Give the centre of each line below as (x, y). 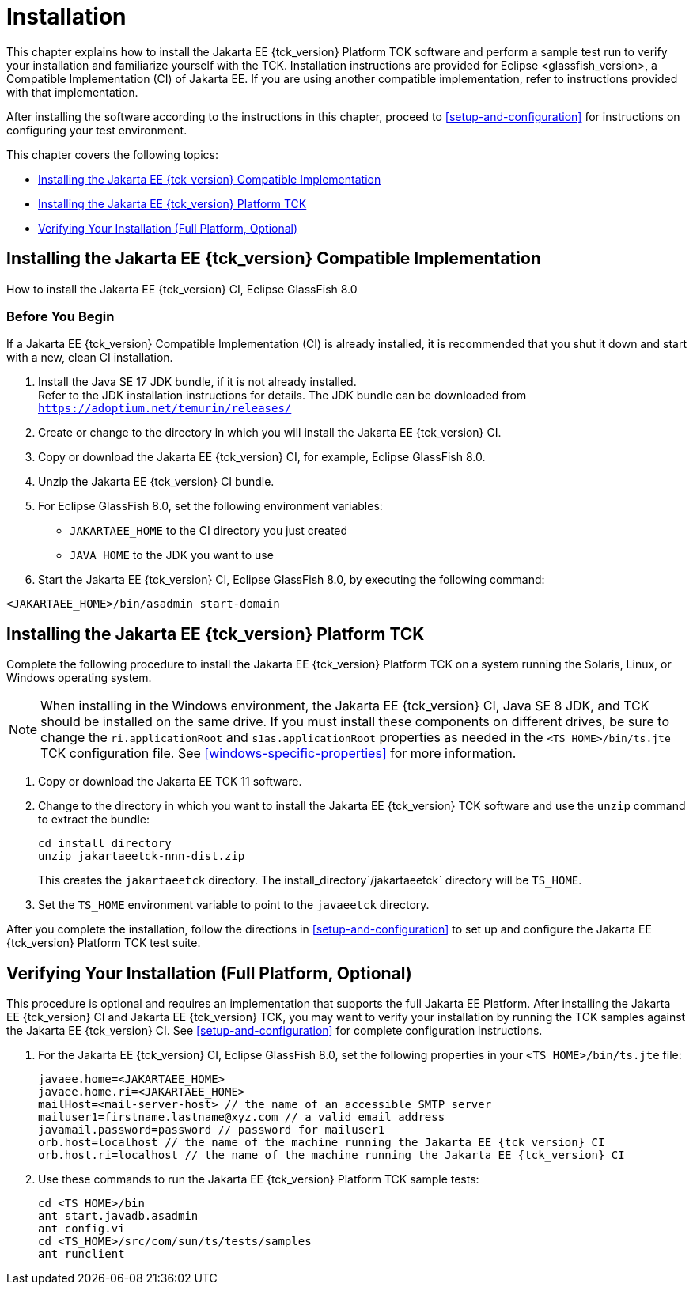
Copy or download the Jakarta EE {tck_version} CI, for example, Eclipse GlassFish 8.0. (262, 457)
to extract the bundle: (94, 820)
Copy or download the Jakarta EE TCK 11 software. (170, 782)
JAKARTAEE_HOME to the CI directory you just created (209, 531)
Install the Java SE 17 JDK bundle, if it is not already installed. (197, 382)
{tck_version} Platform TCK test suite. (104, 943)
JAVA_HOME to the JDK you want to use (172, 555)
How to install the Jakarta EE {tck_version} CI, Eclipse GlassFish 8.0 (182, 289)
